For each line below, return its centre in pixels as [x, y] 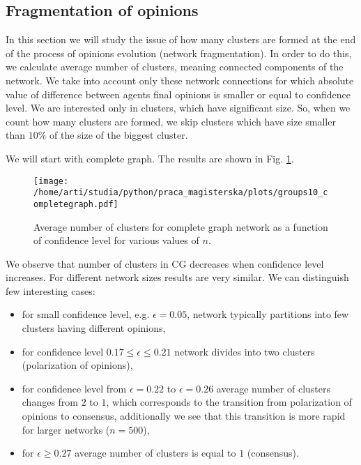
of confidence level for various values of [116, 240]
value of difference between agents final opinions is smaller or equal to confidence [178, 94]
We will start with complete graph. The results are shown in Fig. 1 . [150, 158]
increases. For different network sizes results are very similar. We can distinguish [177, 277]
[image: [51, 181]
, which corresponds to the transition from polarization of [229, 402]
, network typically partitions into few [268, 314]
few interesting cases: [51, 290]
